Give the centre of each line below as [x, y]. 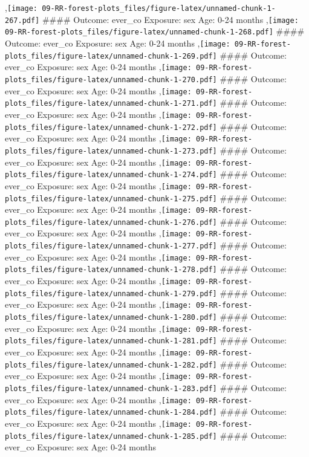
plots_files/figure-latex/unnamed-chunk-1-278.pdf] [111, 270]
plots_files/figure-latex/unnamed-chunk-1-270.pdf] [111, 79]
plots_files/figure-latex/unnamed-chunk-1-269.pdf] [111, 56]
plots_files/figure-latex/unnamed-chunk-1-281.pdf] [111, 341]
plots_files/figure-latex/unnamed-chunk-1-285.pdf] [111, 436]
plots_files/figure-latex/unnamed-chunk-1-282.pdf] [111, 365]
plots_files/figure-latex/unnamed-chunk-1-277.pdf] [111, 246]
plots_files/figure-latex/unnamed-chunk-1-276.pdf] [111, 222]
